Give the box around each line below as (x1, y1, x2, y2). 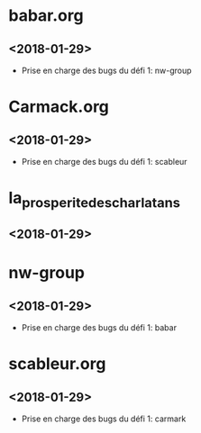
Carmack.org (8, 96, 110, 117)
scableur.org (8, 354, 106, 374)
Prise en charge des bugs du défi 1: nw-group (21, 65, 192, 76)
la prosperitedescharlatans (8, 188, 181, 212)
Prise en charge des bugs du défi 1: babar (21, 322, 178, 333)
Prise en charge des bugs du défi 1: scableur (21, 157, 187, 167)
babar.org (8, 5, 84, 26)
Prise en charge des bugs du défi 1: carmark (21, 413, 187, 424)
